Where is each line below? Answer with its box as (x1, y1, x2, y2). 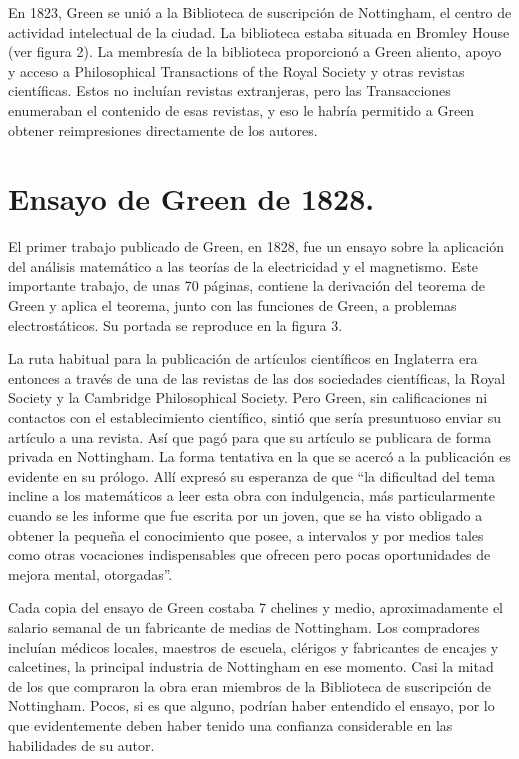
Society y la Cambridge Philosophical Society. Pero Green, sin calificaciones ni (8, 387, 488, 408)
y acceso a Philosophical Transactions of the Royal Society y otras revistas (8, 60, 465, 81)
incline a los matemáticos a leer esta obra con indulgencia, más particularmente (8, 485, 495, 506)
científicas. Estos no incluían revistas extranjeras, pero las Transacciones (8, 80, 451, 101)
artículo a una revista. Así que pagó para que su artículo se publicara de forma (8, 426, 492, 447)
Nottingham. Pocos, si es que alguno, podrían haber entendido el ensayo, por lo (8, 695, 495, 716)
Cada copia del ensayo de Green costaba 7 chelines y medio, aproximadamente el (8, 597, 504, 618)
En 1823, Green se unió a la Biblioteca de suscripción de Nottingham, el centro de (8, 2, 512, 22)
